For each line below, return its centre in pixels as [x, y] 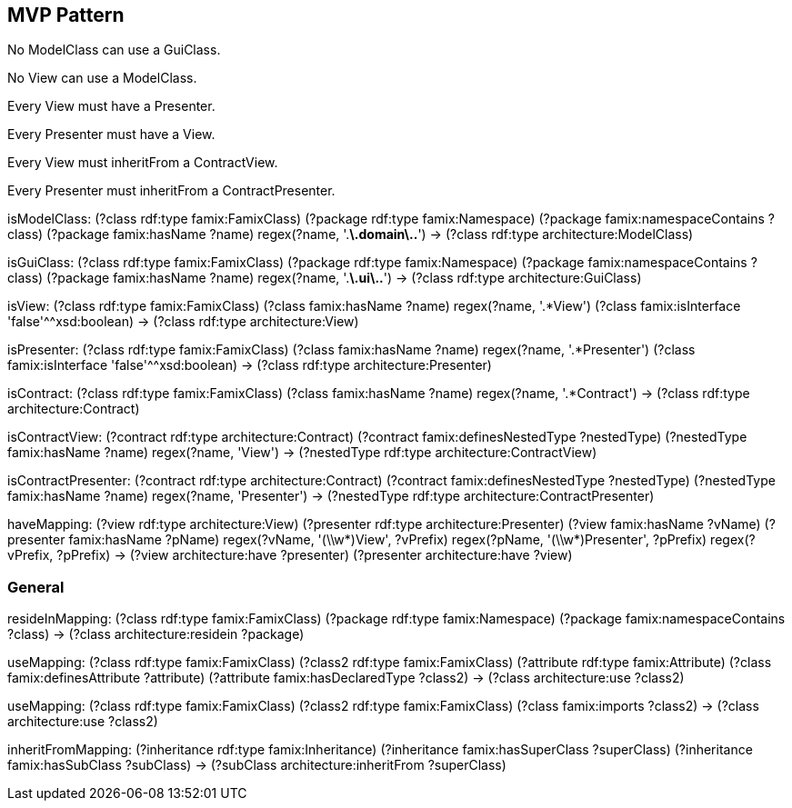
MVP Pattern [66, 15]
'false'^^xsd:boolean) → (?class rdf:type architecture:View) [183, 322]
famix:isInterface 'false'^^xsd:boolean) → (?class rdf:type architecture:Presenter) [250, 365]
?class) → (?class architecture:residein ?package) [156, 634]
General [36, 587]
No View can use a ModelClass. [102, 78]
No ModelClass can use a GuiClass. [114, 50]
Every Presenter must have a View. [111, 135]
